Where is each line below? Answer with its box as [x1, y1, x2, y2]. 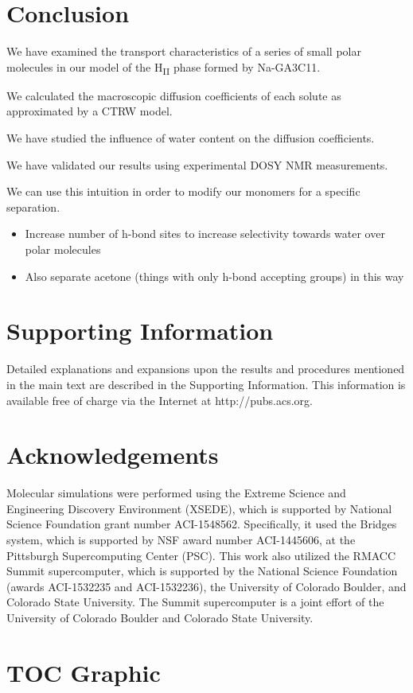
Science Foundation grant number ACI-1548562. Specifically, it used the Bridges [6, 516, 397, 532]
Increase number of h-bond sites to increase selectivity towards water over [25, 225, 385, 242]
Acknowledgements [6, 438, 219, 471]
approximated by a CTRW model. [6, 103, 173, 119]
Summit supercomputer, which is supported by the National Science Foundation [6, 563, 398, 579]
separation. [6, 198, 60, 215]
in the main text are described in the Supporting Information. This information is [6, 376, 406, 392]
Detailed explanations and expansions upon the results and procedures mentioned [6, 360, 405, 377]
